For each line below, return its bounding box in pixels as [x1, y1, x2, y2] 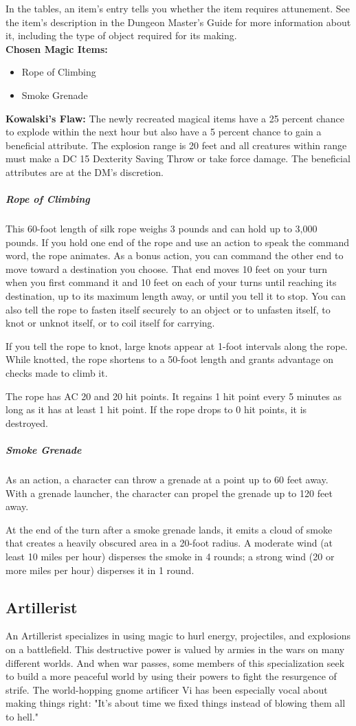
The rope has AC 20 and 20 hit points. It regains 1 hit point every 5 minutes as [5, 388, 342, 403]
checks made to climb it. [5, 366, 108, 380]
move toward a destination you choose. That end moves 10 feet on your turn [5, 261, 328, 276]
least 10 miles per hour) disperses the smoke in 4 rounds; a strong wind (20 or [5, 549, 335, 563]
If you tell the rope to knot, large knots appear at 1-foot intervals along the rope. [5, 338, 348, 353]
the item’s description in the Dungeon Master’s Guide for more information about [5, 14, 351, 29]
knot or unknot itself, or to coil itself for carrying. [5, 316, 215, 330]
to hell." [5, 709, 39, 723]
